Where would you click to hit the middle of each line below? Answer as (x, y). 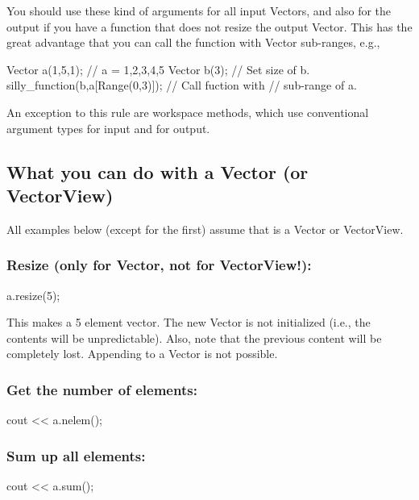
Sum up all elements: (76, 455)
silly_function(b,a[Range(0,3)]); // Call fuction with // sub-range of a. (182, 85)
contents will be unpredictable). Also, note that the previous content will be (194, 337)
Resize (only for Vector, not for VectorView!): (159, 265)
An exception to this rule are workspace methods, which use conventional (188, 112)
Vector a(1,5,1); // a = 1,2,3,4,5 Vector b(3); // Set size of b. (158, 69)
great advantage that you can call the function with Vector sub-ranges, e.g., (193, 42)
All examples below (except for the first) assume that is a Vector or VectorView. (205, 229)
